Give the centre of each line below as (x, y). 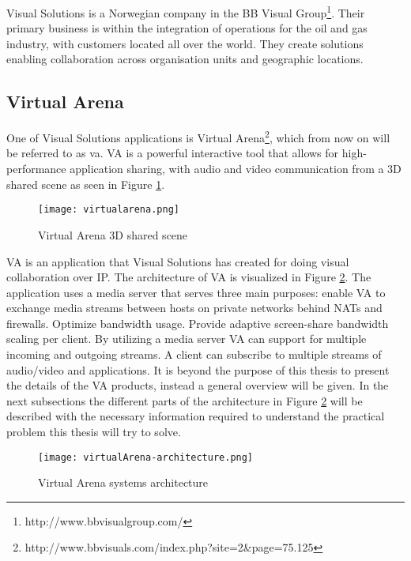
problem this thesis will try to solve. (94, 432)
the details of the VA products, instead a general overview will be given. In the (198, 385)
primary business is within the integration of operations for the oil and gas (187, 28)
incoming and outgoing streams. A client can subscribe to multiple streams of (194, 354)
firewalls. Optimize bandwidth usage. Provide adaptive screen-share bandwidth (198, 323)
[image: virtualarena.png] (109, 210)
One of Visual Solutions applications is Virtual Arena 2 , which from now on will (198, 136)
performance (36, 169)
